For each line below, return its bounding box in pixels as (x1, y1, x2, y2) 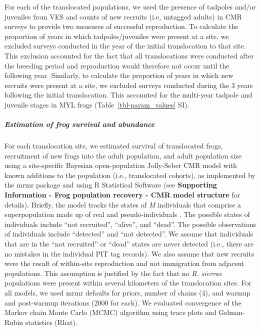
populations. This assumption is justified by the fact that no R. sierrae (4, 267, 222, 278)
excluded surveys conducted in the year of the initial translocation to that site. (4, 40, 246, 51)
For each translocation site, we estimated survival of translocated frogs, (4, 140, 223, 151)
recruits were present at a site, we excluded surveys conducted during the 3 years (4, 79, 253, 90)
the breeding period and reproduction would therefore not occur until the (4, 60, 229, 70)
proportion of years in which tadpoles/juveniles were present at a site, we (4, 30, 229, 41)
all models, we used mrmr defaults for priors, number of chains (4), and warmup (4, 287, 250, 297)
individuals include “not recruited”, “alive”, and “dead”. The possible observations (4, 218, 256, 229)
